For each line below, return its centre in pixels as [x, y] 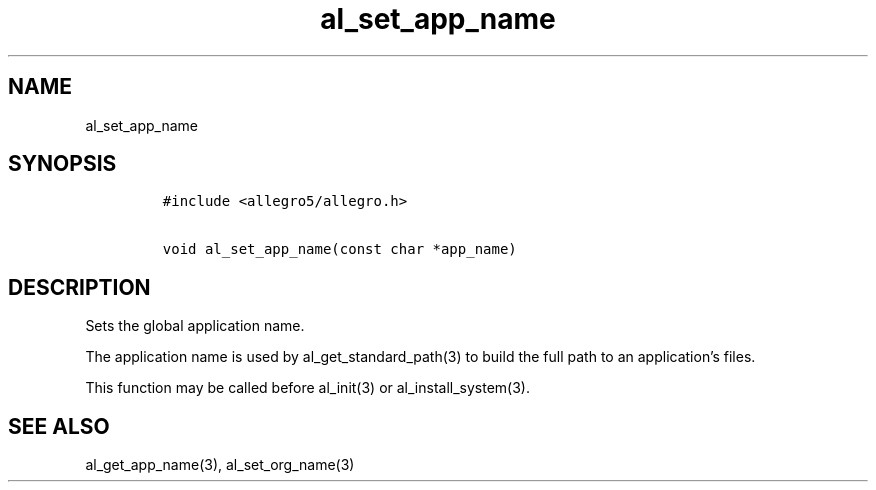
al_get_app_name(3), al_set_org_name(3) [220, 465]
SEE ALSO [59, 426]
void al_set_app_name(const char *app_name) [339, 249]
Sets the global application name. [195, 326]
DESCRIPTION [79, 287]
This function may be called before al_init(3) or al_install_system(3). [307, 388]
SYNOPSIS [62, 164]
